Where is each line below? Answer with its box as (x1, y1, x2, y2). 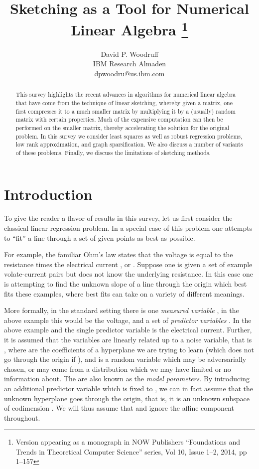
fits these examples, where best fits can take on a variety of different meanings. (4, 288, 245, 299)
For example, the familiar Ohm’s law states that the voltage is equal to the (4, 249, 233, 260)
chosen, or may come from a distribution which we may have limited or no (4, 363, 231, 374)
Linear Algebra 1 (71, 17, 188, 40)
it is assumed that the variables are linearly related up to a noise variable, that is (4, 334, 252, 344)
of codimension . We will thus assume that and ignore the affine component (4, 403, 234, 413)
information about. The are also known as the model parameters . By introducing (4, 373, 250, 384)
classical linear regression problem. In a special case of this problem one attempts (4, 223, 253, 233)
